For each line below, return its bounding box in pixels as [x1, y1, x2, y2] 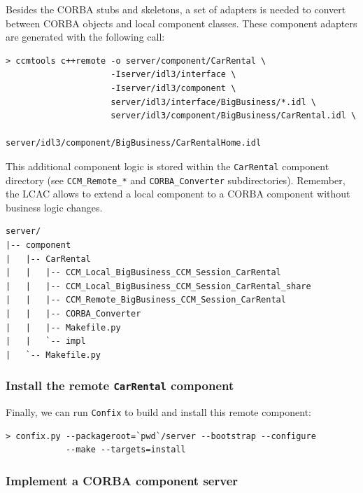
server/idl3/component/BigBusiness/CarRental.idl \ [111, 111, 357, 121]
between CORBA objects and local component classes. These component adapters [6, 15, 357, 30]
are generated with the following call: [6, 29, 165, 44]
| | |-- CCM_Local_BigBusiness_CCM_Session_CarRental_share [6, 281, 311, 291]
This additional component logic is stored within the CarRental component [6, 158, 329, 173]
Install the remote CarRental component [6, 377, 234, 394]
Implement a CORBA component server [6, 471, 239, 489]
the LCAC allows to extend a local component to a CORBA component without [6, 186, 350, 201]
